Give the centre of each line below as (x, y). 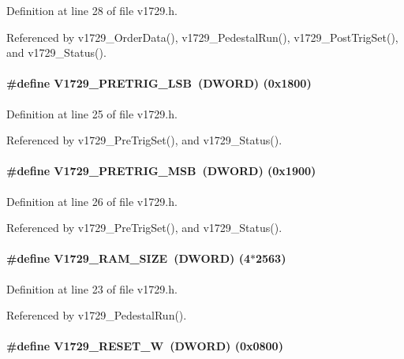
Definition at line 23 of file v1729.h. (92, 288)
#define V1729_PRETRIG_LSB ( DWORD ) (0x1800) (159, 83)
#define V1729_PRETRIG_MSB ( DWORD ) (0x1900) (161, 171)
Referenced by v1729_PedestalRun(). (97, 315)
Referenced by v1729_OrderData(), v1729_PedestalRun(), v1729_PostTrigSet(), (202, 37)
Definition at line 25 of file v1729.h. (92, 113)
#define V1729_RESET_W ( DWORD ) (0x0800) (145, 346)
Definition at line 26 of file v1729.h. (92, 201)
